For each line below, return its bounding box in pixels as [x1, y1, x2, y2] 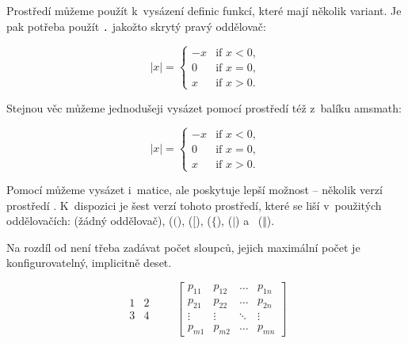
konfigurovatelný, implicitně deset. [6, 254, 172, 271]
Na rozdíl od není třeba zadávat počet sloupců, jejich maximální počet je [6, 238, 360, 255]
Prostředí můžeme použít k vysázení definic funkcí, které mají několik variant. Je [6, 2, 402, 18]
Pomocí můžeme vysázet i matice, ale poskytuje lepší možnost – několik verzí [6, 181, 383, 198]
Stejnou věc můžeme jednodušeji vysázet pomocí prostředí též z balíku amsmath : [6, 99, 402, 116]
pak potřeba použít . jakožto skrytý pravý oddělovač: [6, 17, 266, 34]
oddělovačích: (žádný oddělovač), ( [6, 212, 173, 229]
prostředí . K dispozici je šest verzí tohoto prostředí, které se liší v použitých [6, 196, 382, 213]
